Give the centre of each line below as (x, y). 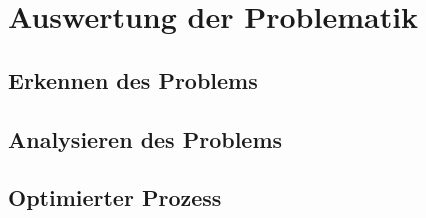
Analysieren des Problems (145, 138)
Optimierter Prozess (115, 197)
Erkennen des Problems (133, 79)
